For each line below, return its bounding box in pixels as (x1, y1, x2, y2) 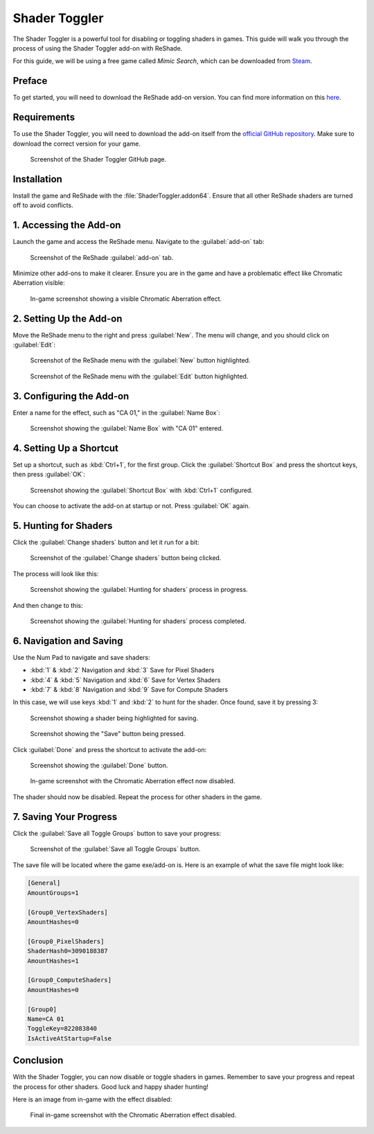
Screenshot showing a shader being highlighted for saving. (30, 714, 199, 722)
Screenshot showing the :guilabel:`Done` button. (30, 761, 168, 769)
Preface (12, 75, 48, 87)
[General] (27, 879, 61, 887)
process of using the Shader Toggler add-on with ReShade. (12, 44, 183, 52)
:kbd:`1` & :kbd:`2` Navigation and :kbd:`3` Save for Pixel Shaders (30, 666, 215, 674)
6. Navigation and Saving (12, 635, 123, 647)
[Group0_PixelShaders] (27, 937, 105, 945)
